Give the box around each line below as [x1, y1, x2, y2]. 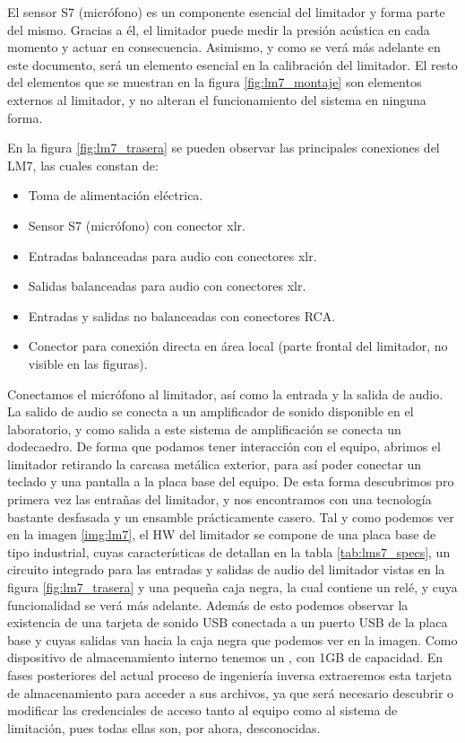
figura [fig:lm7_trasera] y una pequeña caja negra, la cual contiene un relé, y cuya [7, 578, 458, 597]
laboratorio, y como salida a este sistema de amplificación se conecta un [7, 419, 401, 438]
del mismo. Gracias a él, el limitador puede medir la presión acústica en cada [7, 20, 430, 39]
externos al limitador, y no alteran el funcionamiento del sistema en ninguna [7, 90, 426, 109]
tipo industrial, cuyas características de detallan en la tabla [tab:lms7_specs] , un [7, 542, 451, 561]
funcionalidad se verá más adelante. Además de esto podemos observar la [7, 595, 409, 614]
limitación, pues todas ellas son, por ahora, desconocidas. [7, 718, 321, 737]
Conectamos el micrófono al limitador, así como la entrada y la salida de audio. [7, 384, 443, 403]
